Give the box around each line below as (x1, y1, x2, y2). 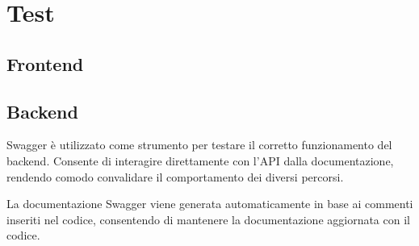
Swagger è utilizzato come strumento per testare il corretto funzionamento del (6, 136, 392, 153)
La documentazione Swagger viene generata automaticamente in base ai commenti (6, 195, 413, 212)
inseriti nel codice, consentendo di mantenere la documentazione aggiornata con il (6, 211, 410, 227)
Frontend (6, 51, 84, 76)
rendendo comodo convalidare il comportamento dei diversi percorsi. (6, 168, 344, 185)
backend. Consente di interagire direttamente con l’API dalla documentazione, (6, 152, 394, 169)
